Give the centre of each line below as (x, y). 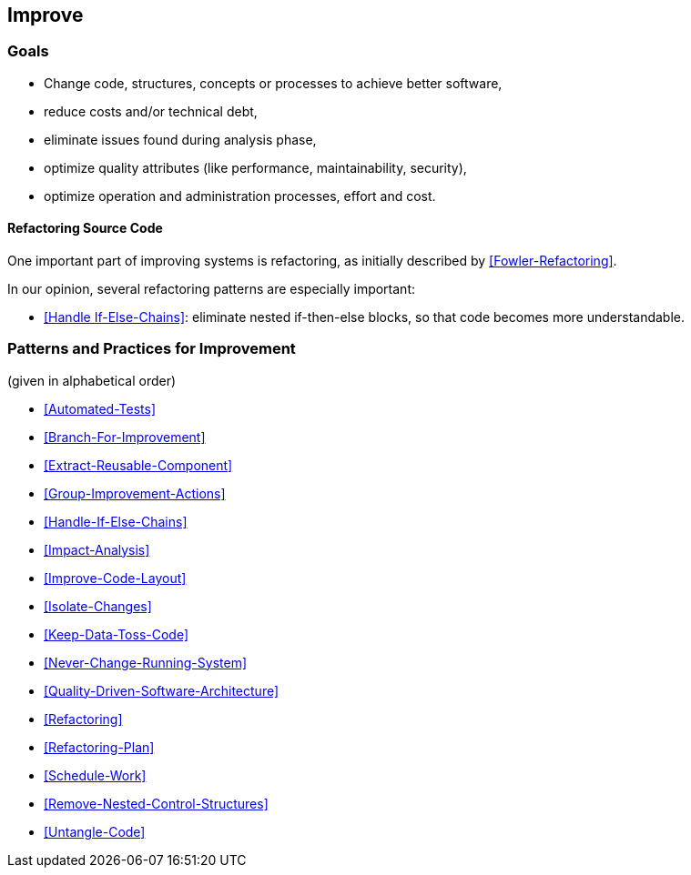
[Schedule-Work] (95, 775)
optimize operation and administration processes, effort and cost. (240, 196)
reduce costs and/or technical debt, (151, 111)
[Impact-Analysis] (97, 549)
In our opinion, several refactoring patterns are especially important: (211, 289)
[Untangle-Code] (95, 831)
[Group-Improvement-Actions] (135, 493)
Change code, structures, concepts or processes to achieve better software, (273, 83)
